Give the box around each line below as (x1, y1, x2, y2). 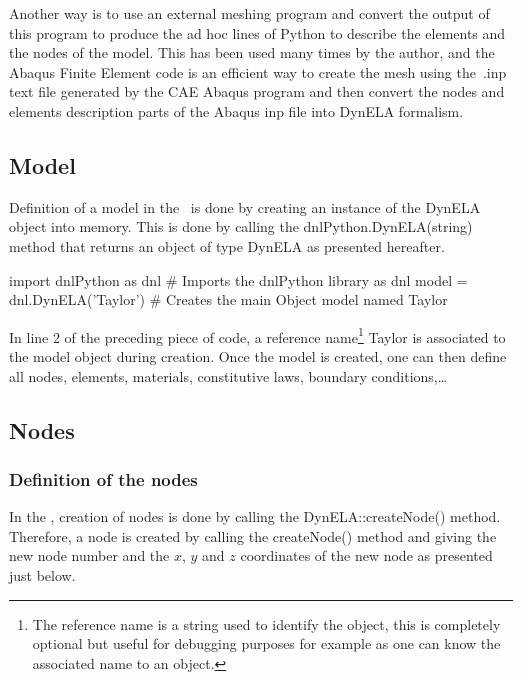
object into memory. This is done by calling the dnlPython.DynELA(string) (9, 216, 473, 237)
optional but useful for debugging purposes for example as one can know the (32, 633, 501, 654)
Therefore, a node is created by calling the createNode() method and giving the (9, 525, 497, 546)
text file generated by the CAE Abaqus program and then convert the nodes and (9, 81, 505, 102)
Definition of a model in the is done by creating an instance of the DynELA (9, 196, 481, 217)
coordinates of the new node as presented (240, 545, 493, 566)
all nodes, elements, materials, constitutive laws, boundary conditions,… (9, 365, 448, 386)
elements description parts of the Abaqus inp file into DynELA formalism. (9, 100, 464, 121)
